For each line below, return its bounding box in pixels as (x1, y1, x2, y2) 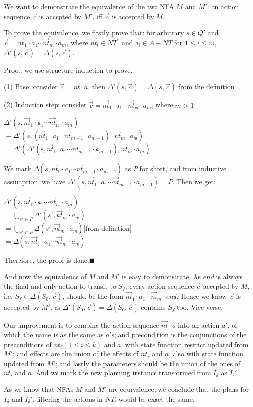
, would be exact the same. (115, 393, 195, 404)
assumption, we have (4, 176, 66, 187)
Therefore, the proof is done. (4, 255, 89, 265)
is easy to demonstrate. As (121, 271, 201, 281)
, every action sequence (125, 281, 194, 291)
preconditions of (4, 339, 52, 349)
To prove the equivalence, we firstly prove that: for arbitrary (4, 27, 184, 38)
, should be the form (62, 291, 123, 301)
